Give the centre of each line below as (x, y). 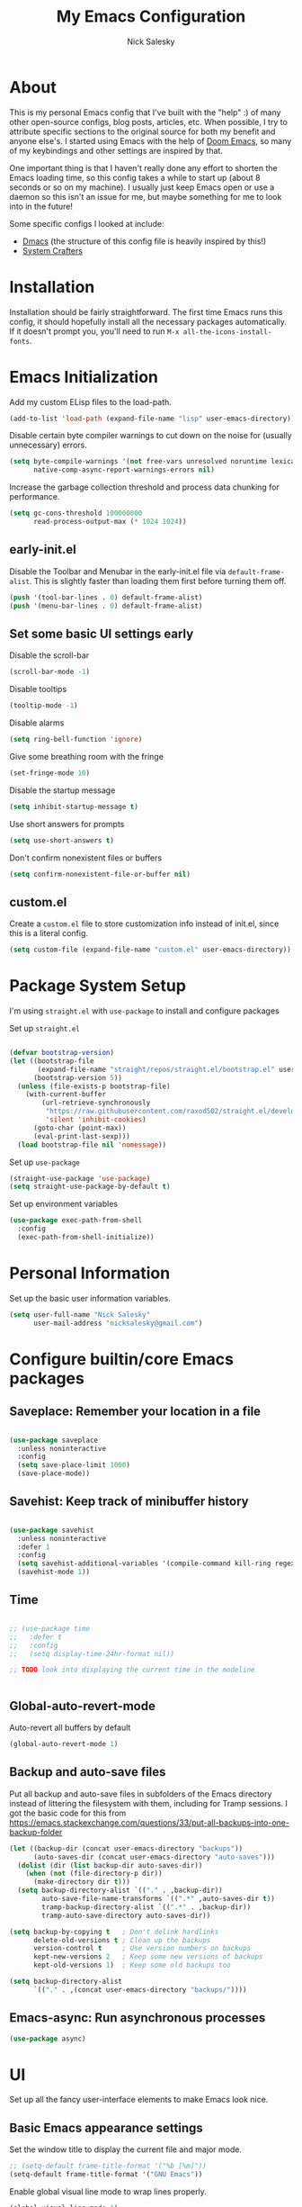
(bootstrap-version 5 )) (78, 1077)
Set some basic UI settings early (102, 633)
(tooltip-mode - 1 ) (44, 706)
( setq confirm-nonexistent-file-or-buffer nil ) (100, 874)
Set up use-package (45, 1162)
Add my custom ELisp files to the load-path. (91, 401)
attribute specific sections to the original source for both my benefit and (142, 131)
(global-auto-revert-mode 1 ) (64, 1744)
